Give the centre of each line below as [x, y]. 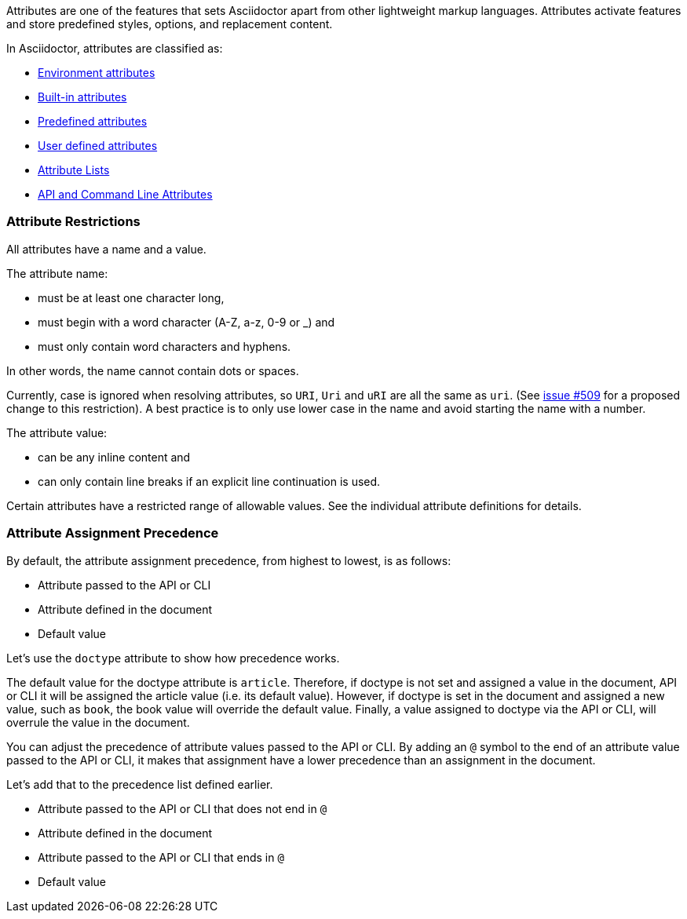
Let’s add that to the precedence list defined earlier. [140, 784]
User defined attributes [98, 146]
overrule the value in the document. [98, 722]
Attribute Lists [74, 170]
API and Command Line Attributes [125, 194]
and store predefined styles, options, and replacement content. [170, 24]
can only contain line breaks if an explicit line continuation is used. [209, 481]
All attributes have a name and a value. [106, 249]
